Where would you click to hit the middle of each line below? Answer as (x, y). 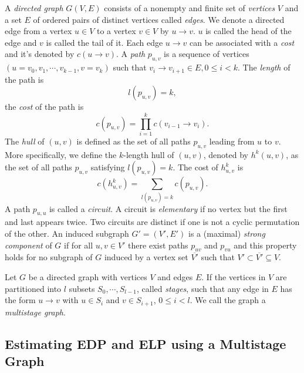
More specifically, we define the (61, 154)
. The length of (264, 67)
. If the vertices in (234, 277)
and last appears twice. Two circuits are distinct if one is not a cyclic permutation (152, 222)
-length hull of (149, 154)
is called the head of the (249, 31)
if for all (79, 245)
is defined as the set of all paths (134, 141)
